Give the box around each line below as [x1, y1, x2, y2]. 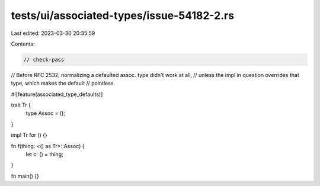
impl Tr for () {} [11, 132, 47, 139]
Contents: [11, 40, 35, 47]
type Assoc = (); [25, 110, 65, 117]
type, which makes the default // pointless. [11, 80, 116, 87]
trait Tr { [11, 101, 31, 109]
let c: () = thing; [25, 151, 63, 158]
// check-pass [23, 56, 65, 63]
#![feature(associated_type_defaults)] [11, 91, 103, 98]
